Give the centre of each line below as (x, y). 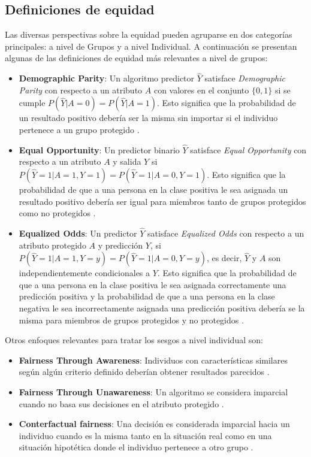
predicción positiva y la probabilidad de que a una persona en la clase (147, 296)
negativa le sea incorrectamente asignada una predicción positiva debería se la (162, 308)
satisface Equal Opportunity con (248, 149)
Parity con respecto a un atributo (81, 90)
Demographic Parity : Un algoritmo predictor (107, 78)
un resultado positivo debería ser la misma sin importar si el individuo (148, 118)
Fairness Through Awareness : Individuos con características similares (153, 360)
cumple (32, 103)
